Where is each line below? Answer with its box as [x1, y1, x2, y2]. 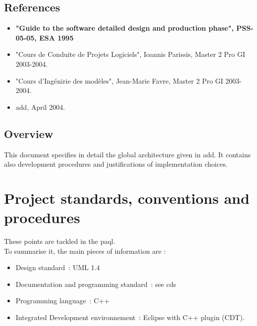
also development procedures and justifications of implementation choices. [4, 159, 228, 169]
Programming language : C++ [15, 295, 110, 306]
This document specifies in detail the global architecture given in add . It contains [4, 149, 251, 159]
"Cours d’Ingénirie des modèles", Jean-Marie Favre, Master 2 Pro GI [15, 75, 223, 86]
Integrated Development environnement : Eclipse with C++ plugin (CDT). [15, 312, 245, 323]
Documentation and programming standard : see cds [15, 279, 176, 289]
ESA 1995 [39, 32, 74, 43]
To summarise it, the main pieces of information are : [4, 245, 166, 256]
